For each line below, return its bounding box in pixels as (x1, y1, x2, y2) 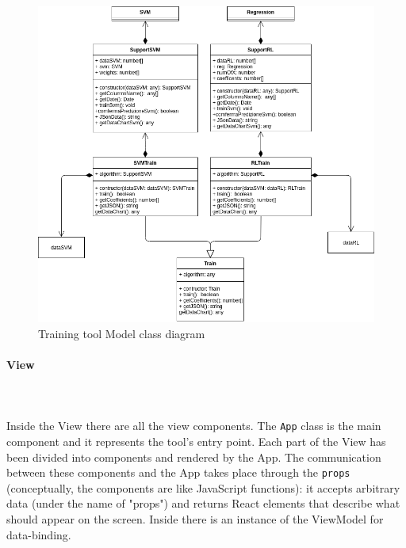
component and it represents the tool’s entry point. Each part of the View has (6, 432, 386, 449)
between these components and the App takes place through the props (6, 464, 350, 481)
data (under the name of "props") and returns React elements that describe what (6, 495, 400, 512)
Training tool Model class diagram (38, 325, 205, 341)
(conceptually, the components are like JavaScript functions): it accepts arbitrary (6, 479, 400, 496)
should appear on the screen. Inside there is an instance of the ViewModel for (6, 510, 384, 527)
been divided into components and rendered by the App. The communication (6, 448, 381, 465)
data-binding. (6, 526, 71, 542)
